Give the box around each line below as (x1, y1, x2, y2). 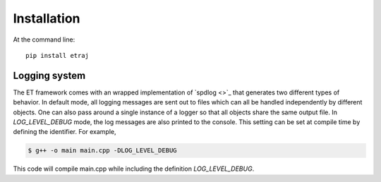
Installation (13, 11, 80, 26)
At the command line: (13, 35, 75, 44)
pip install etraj (25, 51, 90, 59)
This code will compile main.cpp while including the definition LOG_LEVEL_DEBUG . (13, 164, 255, 173)
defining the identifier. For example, (13, 128, 116, 136)
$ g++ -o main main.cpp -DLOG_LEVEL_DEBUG (28, 147, 177, 154)
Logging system (13, 69, 86, 81)
